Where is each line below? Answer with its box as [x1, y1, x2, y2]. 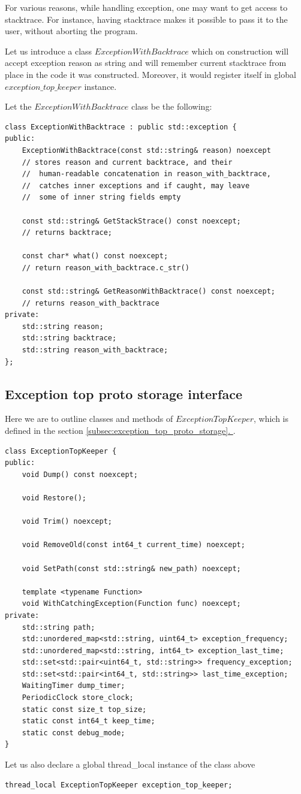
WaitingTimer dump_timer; [22, 681, 125, 690]
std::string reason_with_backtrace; [22, 346, 168, 355]
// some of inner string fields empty [22, 193, 181, 202]
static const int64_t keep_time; [22, 717, 155, 726]
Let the [5, 100, 32, 113]
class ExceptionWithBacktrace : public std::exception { [5, 122, 237, 131]
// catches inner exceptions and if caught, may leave [22, 181, 250, 190]
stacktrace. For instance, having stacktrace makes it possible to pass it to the [5, 13, 288, 25]
